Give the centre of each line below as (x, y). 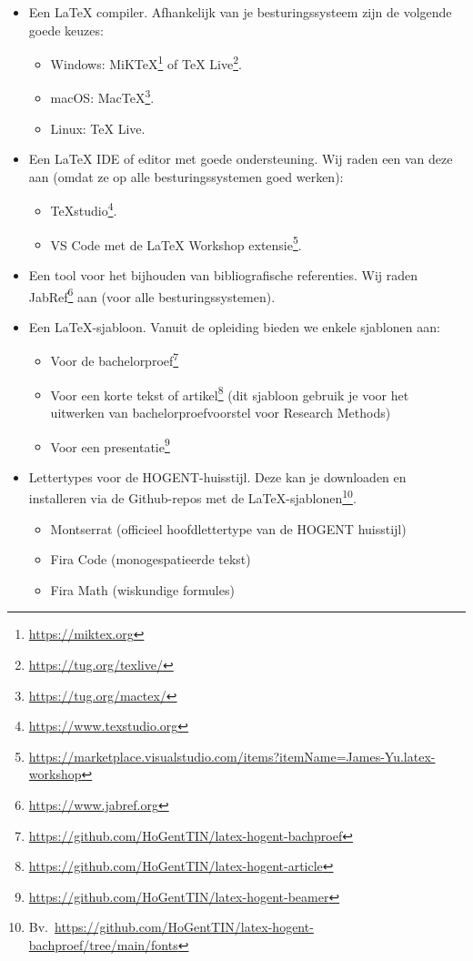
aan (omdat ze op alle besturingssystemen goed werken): (186, 176)
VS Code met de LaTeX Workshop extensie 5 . (176, 243)
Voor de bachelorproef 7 (115, 359)
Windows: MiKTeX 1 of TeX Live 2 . (146, 62)
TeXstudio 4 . (84, 209)
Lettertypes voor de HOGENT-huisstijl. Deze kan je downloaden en (217, 476)
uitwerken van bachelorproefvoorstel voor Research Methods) (221, 412)
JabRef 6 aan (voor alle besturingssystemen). (152, 295)
